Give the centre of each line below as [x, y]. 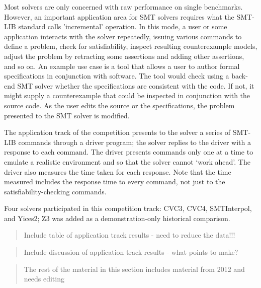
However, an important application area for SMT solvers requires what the [119, 16]
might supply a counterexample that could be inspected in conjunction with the [127, 95]
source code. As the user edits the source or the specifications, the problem [119, 105]
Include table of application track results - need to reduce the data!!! [129, 235]
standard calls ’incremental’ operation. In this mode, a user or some [123, 26]
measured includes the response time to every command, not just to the [115, 182]
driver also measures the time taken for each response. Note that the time [118, 171]
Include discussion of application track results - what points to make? [131, 252]
